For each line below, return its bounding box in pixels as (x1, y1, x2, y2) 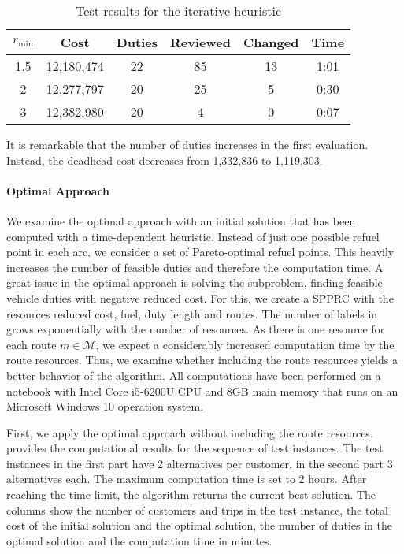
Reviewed (169, 33, 231, 51)
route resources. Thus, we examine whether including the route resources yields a (6, 351, 398, 368)
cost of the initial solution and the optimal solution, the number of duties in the (6, 517, 392, 534)
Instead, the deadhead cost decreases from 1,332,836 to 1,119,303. (6, 151, 323, 168)
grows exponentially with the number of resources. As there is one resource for (6, 321, 385, 337)
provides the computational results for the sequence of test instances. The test (6, 440, 384, 456)
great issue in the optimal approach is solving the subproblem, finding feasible (6, 274, 383, 291)
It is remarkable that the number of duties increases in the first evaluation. (6, 136, 369, 152)
